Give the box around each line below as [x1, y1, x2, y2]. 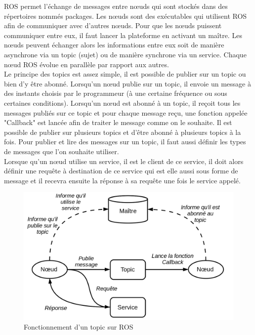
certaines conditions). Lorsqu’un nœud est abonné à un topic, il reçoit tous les [4, 97, 241, 108]
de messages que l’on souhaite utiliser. [4, 146, 119, 156]
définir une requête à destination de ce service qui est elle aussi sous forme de [4, 166, 238, 176]
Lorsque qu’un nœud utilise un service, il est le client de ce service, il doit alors [4, 156, 244, 166]
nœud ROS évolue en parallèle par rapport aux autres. [4, 59, 169, 69]
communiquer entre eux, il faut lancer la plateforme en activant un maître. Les [4, 30, 242, 40]
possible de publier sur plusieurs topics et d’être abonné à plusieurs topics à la [4, 126, 241, 137]
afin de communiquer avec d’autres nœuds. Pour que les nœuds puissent [4, 20, 222, 31]
